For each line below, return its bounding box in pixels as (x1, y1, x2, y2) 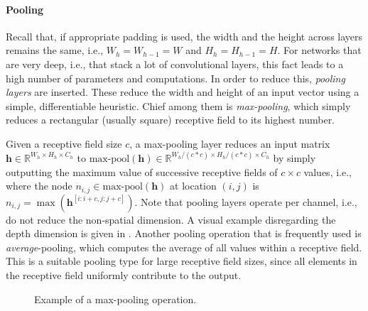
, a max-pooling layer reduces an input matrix (129, 136, 330, 151)
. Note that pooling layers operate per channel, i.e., (134, 194, 357, 209)
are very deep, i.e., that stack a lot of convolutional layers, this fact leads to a (6, 56, 344, 71)
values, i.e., (303, 164, 352, 179)
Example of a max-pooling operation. (34, 291, 197, 306)
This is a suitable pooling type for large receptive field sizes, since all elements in (6, 253, 357, 268)
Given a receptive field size (6, 136, 122, 151)
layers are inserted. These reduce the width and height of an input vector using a (6, 84, 359, 99)
